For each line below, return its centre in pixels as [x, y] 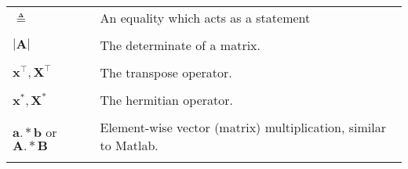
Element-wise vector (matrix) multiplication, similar [243, 127]
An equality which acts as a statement [205, 18]
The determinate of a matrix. [180, 45]
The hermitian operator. [166, 100]
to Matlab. [129, 145]
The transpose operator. [166, 72]
